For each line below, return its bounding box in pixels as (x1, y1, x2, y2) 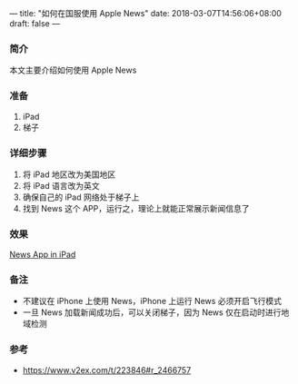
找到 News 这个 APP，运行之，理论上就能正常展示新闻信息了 (22, 202, 250, 213)
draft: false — (9, 18, 61, 29)
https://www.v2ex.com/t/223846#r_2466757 (22, 364, 192, 375)
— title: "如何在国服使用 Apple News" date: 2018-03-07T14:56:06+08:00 (9, 8, 282, 18)
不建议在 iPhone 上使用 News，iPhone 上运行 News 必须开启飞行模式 (22, 296, 282, 307)
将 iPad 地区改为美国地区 (22, 169, 116, 180)
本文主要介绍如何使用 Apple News (9, 64, 137, 75)
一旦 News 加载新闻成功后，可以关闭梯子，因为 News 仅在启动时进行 (22, 307, 282, 318)
